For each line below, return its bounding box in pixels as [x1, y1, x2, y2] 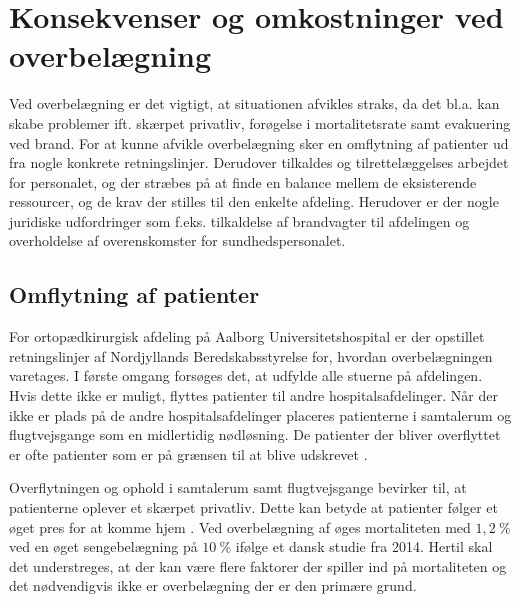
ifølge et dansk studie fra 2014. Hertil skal [235, 536, 493, 557]
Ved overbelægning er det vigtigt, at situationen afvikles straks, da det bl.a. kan [9, 93, 500, 114]
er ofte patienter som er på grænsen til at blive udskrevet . [9, 443, 368, 464]
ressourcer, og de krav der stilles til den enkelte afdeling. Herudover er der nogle [9, 191, 499, 212]
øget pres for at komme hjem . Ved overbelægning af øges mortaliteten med [9, 516, 471, 537]
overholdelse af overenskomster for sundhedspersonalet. [9, 230, 346, 251]
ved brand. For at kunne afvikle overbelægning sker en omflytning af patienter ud [9, 132, 509, 153]
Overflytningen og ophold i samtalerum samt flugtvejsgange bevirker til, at [9, 477, 467, 498]
